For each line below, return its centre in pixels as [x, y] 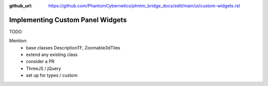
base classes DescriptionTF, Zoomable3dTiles [73, 47]
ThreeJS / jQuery [44, 68]
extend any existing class [52, 55]
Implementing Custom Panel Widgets [68, 20]
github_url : [21, 6]
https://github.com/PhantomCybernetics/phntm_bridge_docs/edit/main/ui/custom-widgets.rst [144, 6]
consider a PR [40, 61]
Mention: [18, 41]
